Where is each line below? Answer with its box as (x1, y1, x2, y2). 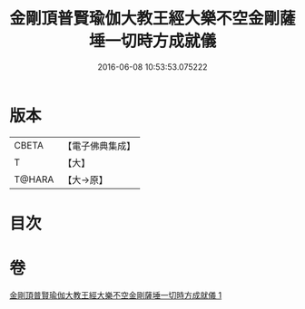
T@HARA (14, 173, 54, 186)
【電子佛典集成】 (63, 140, 136, 152)
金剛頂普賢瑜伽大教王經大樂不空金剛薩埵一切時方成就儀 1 (9, 289, 222, 300)
